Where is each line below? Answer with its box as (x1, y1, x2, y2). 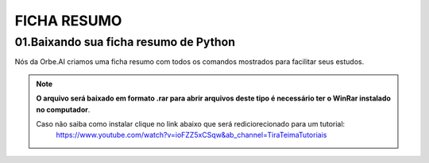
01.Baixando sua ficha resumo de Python (14, 35, 236, 49)
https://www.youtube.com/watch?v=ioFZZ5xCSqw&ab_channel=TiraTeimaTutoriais (56, 131, 327, 140)
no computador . (36, 104, 91, 114)
